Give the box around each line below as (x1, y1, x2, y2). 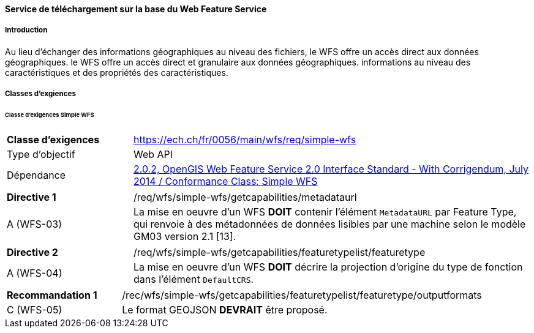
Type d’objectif (7, 148, 75, 160)
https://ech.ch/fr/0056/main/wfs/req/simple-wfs (133, 133, 356, 146)
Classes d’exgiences (5, 89, 76, 99)
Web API (133, 148, 173, 160)
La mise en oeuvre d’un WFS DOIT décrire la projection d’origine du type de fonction (133, 260, 523, 273)
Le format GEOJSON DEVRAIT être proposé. (122, 303, 328, 316)
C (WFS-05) (7, 303, 62, 316)
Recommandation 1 (7, 288, 97, 301)
